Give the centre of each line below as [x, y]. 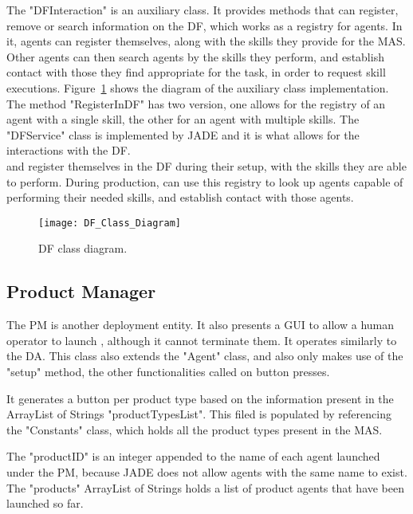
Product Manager [81, 291]
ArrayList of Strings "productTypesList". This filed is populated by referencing [199, 414]
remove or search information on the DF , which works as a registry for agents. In [205, 25]
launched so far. [45, 503]
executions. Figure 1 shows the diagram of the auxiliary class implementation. [198, 87]
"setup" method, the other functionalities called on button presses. [168, 371]
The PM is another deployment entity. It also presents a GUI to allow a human [201, 325]
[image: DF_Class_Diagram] [110, 223]
